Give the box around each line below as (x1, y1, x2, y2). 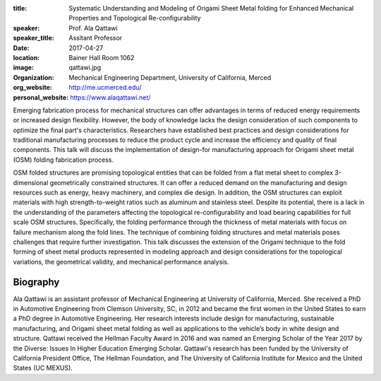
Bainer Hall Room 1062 (68, 53, 135, 61)
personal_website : (13, 93, 69, 102)
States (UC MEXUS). (13, 364, 73, 373)
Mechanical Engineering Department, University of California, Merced (68, 73, 272, 81)
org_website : (13, 83, 52, 92)
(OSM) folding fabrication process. (13, 156, 114, 164)
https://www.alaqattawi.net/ (69, 93, 151, 102)
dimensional (13, 178, 49, 187)
